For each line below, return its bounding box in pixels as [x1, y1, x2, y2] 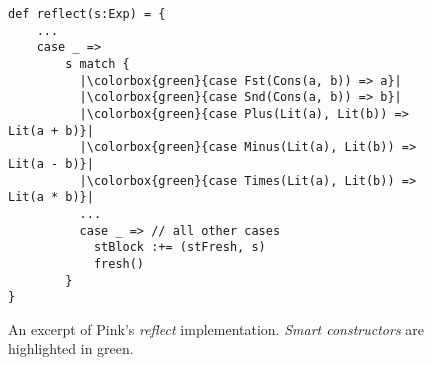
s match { [65, 56, 130, 71]
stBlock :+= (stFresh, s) [93, 240, 266, 255]
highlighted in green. [8, 338, 134, 359]
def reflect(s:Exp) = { [8, 7, 166, 21]
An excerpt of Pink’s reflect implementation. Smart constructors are [8, 318, 425, 339]
